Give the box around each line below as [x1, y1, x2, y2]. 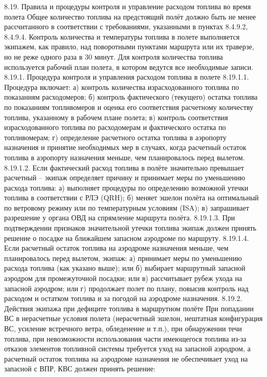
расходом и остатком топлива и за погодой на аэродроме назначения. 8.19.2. [4, 293, 242, 304]
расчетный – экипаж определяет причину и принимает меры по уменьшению [4, 172, 245, 183]
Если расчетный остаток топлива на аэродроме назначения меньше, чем [4, 242, 228, 253]
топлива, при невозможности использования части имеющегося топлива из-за [4, 333, 246, 344]
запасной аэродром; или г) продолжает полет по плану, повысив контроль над [4, 282, 249, 293]
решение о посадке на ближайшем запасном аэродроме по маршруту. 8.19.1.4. [4, 232, 249, 243]
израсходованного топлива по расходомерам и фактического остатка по [4, 122, 226, 133]
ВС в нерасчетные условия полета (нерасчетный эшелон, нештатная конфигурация [4, 313, 263, 324]
